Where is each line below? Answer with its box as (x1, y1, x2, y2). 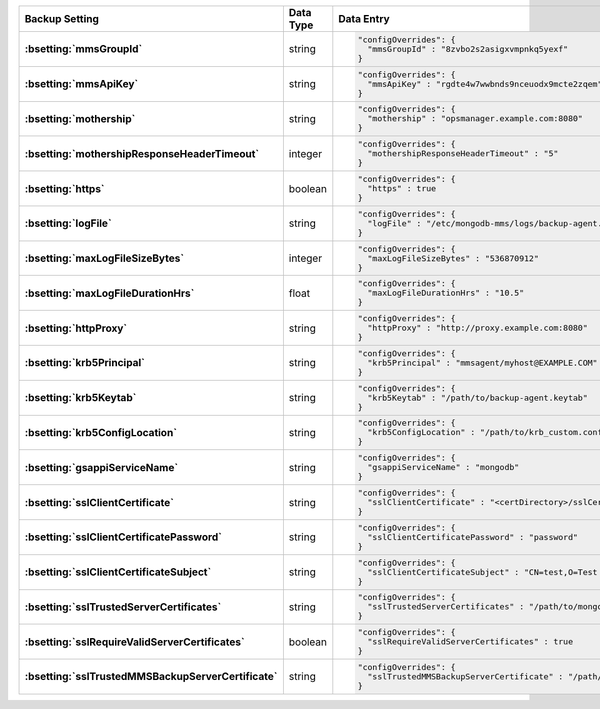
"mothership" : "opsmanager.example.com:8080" (367, 113, 584, 124)
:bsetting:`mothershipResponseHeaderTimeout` (24, 146, 260, 160)
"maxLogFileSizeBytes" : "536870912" (367, 253, 539, 264)
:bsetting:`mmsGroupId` (24, 42, 143, 56)
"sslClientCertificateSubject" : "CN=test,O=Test (367, 566, 598, 577)
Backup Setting (24, 12, 100, 25)
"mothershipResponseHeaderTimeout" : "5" (367, 148, 559, 159)
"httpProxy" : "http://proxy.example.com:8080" (367, 323, 589, 334)
